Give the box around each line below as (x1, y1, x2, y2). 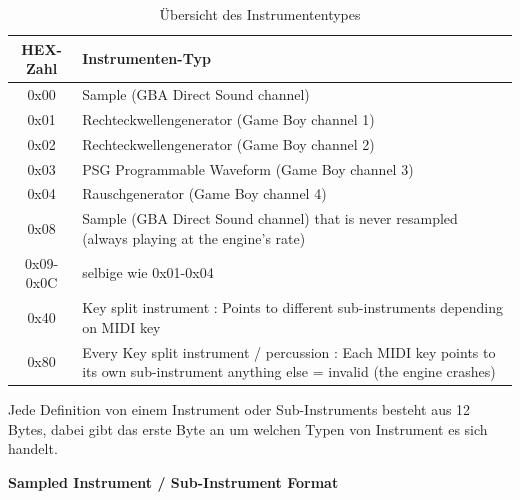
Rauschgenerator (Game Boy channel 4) (82, 183, 327, 204)
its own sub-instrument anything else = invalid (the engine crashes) (82, 361, 496, 382)
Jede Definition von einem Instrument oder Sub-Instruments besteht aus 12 (8, 399, 471, 420)
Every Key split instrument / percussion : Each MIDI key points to (82, 341, 496, 362)
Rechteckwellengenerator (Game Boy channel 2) (82, 133, 375, 154)
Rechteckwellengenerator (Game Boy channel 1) (82, 108, 375, 129)
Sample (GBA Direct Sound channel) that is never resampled (82, 208, 458, 229)
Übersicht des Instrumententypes (159, 4, 361, 24)
